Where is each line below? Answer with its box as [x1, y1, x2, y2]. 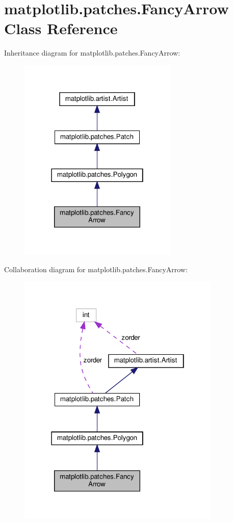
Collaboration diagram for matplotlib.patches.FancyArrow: [4, 264, 188, 274]
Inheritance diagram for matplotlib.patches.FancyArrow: [4, 47, 180, 58]
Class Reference [4, 18, 118, 39]
